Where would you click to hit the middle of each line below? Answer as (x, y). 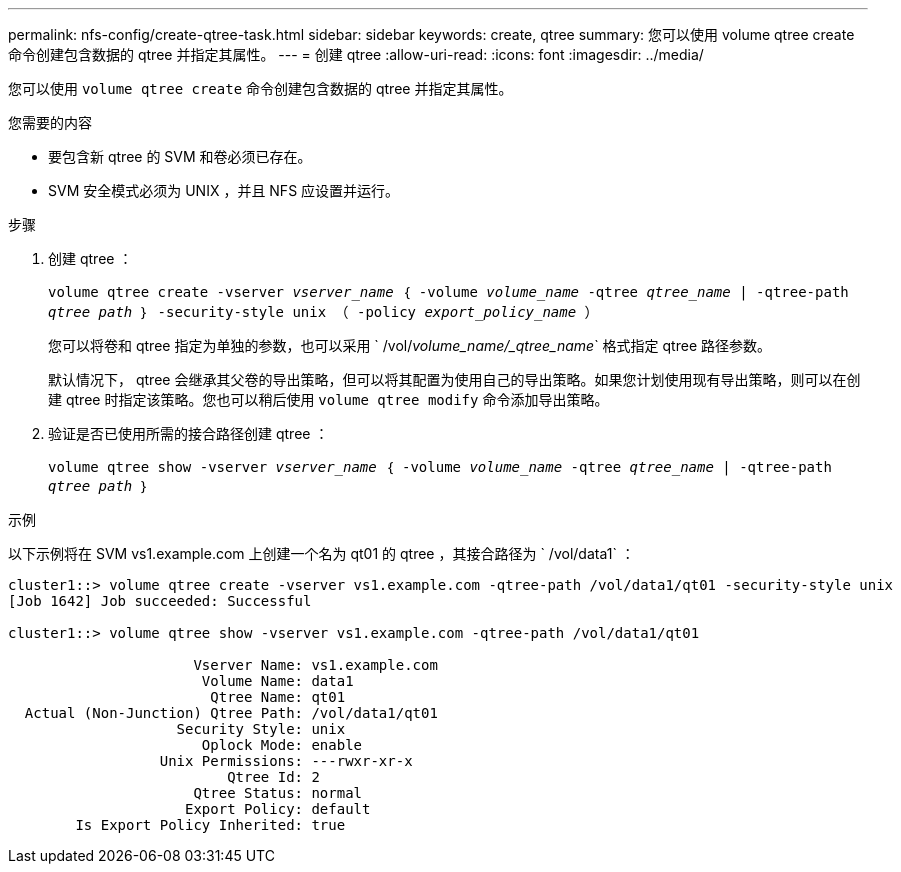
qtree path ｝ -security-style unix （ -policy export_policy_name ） (323, 312)
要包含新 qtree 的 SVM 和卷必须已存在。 (180, 156)
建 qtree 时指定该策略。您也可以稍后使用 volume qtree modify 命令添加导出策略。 (328, 399)
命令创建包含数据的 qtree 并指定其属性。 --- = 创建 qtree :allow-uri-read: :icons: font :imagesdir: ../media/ (356, 54)
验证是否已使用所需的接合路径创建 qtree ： (188, 433)
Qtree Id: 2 (273, 777)
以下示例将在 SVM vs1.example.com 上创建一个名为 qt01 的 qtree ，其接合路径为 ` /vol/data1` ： (321, 553)
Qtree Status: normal (278, 793)
